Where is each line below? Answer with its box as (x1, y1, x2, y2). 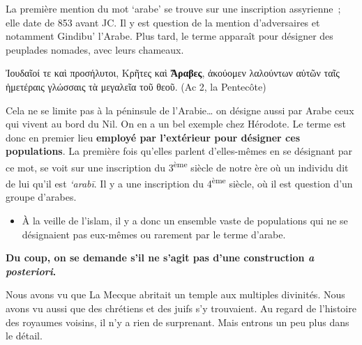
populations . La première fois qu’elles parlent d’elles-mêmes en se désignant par (6, 144, 353, 158)
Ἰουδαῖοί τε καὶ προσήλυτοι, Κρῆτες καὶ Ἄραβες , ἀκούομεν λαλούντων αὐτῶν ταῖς (6, 66, 340, 80)
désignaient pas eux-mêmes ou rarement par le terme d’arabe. (22, 227, 286, 241)
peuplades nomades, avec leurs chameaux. (6, 42, 184, 56)
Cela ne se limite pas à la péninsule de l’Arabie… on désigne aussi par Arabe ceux (6, 102, 354, 117)
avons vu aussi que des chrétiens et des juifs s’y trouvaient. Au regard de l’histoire (6, 301, 356, 315)
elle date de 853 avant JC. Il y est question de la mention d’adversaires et (6, 15, 320, 29)
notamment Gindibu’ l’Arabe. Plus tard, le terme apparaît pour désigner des (6, 29, 333, 43)
